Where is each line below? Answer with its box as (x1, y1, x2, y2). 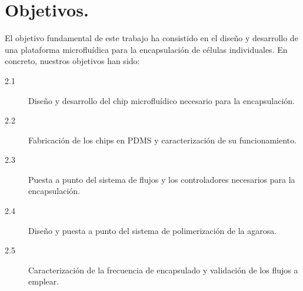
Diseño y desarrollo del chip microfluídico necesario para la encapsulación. (28, 94, 295, 106)
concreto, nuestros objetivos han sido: (5, 55, 140, 67)
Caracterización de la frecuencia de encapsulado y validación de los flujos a (28, 263, 298, 276)
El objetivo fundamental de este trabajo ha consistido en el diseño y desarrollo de (5, 32, 298, 44)
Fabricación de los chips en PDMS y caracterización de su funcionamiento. (28, 133, 297, 146)
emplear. (28, 275, 59, 287)
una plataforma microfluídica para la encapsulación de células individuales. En (5, 43, 288, 55)
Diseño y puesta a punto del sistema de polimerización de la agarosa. (28, 224, 277, 236)
